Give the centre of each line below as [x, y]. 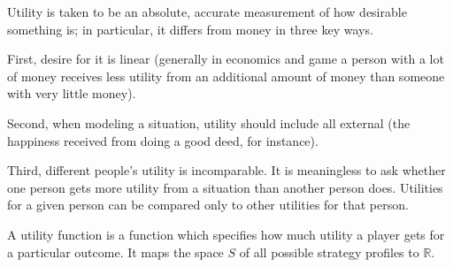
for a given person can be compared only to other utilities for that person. [208, 205]
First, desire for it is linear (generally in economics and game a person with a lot [226, 59]
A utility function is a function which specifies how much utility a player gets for [226, 234]
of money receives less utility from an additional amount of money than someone [226, 76]
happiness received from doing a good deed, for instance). [163, 140]
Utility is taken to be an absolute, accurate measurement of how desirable [207, 11]
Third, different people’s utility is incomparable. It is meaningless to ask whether [226, 170]
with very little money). [72, 93]
